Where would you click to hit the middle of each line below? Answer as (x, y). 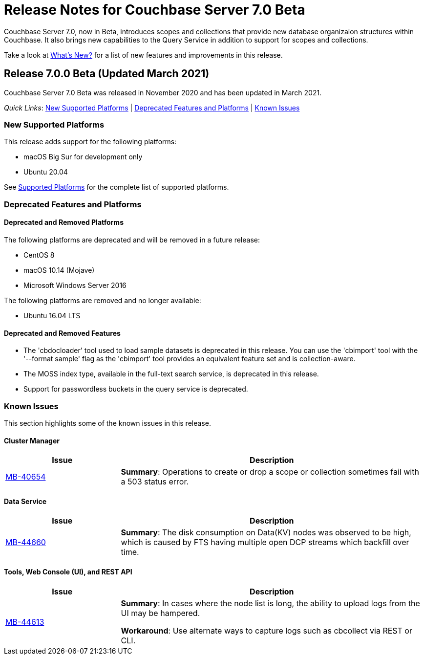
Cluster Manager (32, 440)
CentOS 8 (39, 255)
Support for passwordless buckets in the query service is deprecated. (136, 389)
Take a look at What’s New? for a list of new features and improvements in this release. (143, 55)
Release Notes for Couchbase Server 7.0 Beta (155, 10)
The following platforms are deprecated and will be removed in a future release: (132, 240)
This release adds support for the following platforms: (90, 142)
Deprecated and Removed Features (62, 333)
